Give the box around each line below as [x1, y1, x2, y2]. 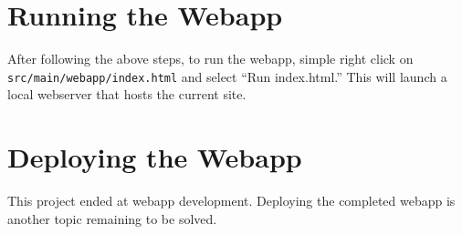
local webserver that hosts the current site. [7, 85, 247, 104]
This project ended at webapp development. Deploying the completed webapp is [7, 191, 456, 210]
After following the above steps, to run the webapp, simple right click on [7, 49, 414, 68]
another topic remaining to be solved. [7, 209, 217, 228]
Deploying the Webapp [7, 138, 302, 176]
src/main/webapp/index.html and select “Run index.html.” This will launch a [7, 66, 447, 86]
